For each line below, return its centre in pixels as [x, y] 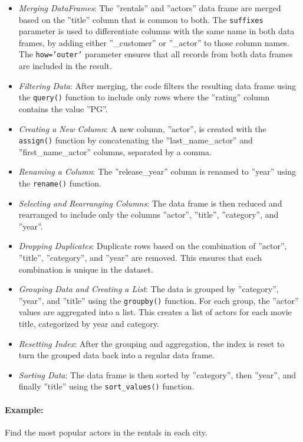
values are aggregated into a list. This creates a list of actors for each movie [155, 312]
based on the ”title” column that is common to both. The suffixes [141, 19]
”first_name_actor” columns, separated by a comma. [115, 151]
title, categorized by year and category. [89, 324]
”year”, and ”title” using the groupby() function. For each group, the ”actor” [159, 300]
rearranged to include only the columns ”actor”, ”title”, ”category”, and [149, 215]
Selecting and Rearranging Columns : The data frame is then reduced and [150, 203]
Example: [24, 409]
